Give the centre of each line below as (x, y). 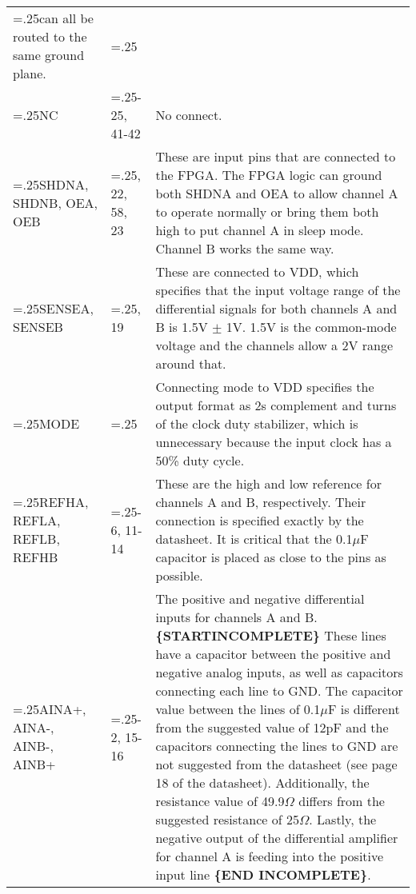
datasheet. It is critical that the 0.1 (254, 539)
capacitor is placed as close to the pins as (271, 557)
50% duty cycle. (200, 460)
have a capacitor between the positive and (273, 654)
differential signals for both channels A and (276, 308)
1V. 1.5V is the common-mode (311, 327)
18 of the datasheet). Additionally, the (262, 782)
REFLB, (36, 539)
